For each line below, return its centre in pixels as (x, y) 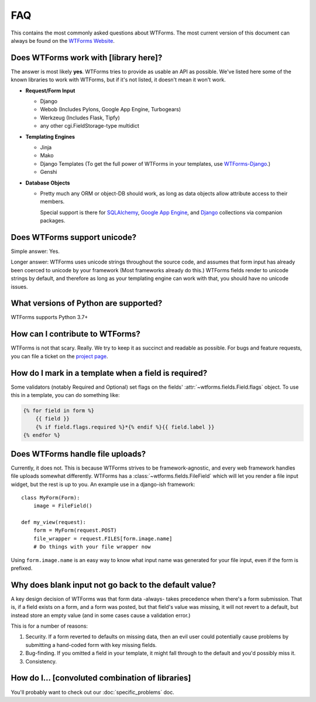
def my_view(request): (54, 522)
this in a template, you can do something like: (65, 395)
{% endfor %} (42, 435)
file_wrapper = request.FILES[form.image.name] (103, 538)
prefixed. (22, 569)
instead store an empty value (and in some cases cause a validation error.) (101, 615)
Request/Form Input (50, 90)
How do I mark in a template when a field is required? (109, 373)
